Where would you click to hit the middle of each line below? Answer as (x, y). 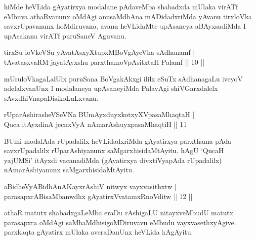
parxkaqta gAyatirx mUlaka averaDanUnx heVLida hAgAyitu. (99, 232)
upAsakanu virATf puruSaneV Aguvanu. (65, 35)
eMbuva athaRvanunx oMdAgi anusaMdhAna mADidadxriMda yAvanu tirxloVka (128, 16)
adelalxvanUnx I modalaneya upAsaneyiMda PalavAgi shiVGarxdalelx (111, 88)
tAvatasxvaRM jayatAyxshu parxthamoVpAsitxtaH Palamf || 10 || (104, 61)
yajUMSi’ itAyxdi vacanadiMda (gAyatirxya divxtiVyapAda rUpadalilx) (113, 160)
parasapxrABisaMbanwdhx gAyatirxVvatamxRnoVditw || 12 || (98, 196)
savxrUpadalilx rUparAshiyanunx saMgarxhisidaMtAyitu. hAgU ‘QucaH (114, 150)
